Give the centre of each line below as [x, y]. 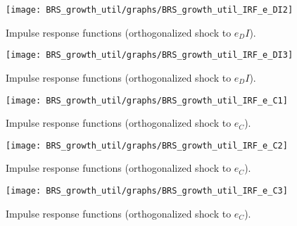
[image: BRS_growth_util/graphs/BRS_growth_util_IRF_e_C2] [147, 145]
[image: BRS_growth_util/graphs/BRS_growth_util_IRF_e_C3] [147, 191]
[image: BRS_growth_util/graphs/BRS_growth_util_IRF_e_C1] [147, 100]
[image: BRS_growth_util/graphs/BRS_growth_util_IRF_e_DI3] [150, 55]
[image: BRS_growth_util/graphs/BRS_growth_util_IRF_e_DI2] [150, 10]
